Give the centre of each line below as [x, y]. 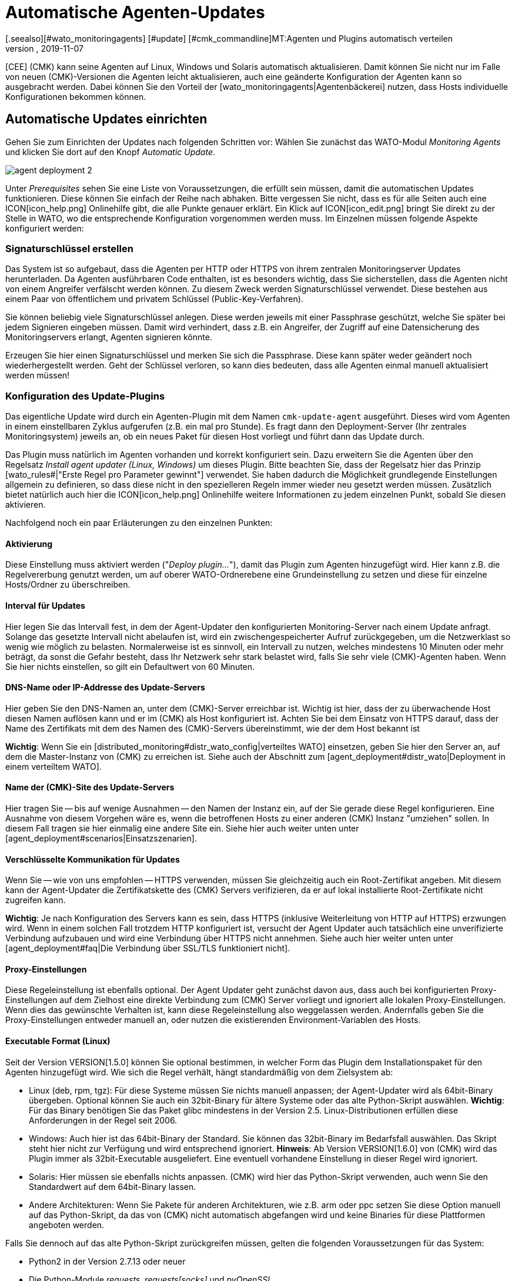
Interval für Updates [45, 605]
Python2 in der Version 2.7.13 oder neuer [107, 1261]
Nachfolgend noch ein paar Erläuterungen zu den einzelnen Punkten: [139, 523]
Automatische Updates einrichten [106, 119]
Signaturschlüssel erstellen [69, 248]
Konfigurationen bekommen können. [76, 96]
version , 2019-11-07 [44, 48]
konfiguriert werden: [45, 228]
